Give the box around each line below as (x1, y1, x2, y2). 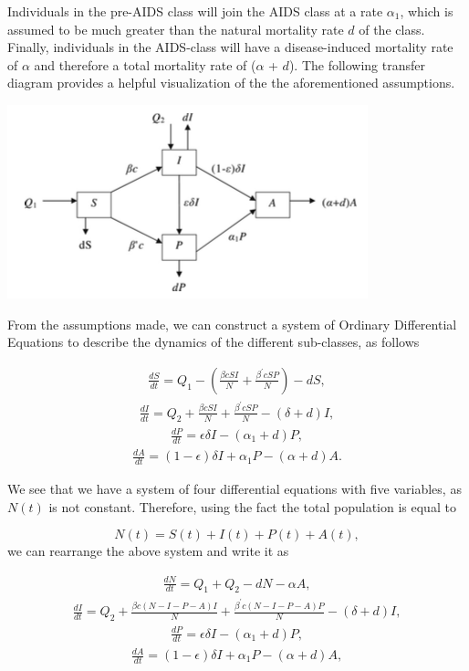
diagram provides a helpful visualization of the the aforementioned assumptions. (7, 73, 455, 92)
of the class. (359, 19, 425, 38)
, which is (400, 2, 453, 20)
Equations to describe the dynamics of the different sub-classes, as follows (7, 332, 420, 351)
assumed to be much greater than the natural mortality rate (7, 19, 344, 38)
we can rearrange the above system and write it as (7, 541, 289, 561)
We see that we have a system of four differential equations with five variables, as (7, 479, 462, 498)
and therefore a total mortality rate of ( (34, 55, 256, 74)
